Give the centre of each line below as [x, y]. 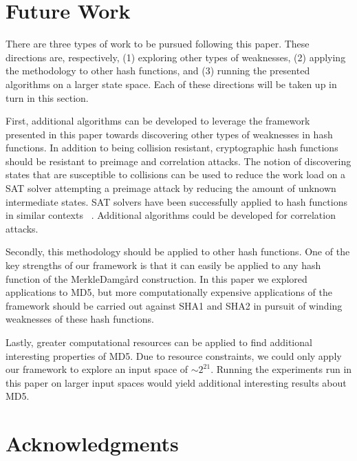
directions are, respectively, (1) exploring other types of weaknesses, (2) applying [176, 57]
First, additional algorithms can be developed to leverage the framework [158, 121]
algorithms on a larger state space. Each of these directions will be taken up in [171, 84]
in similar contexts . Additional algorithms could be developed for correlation [171, 215]
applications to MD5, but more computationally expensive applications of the [169, 292]
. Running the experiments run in [281, 369]
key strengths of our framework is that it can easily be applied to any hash [163, 265]
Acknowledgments [92, 443]
